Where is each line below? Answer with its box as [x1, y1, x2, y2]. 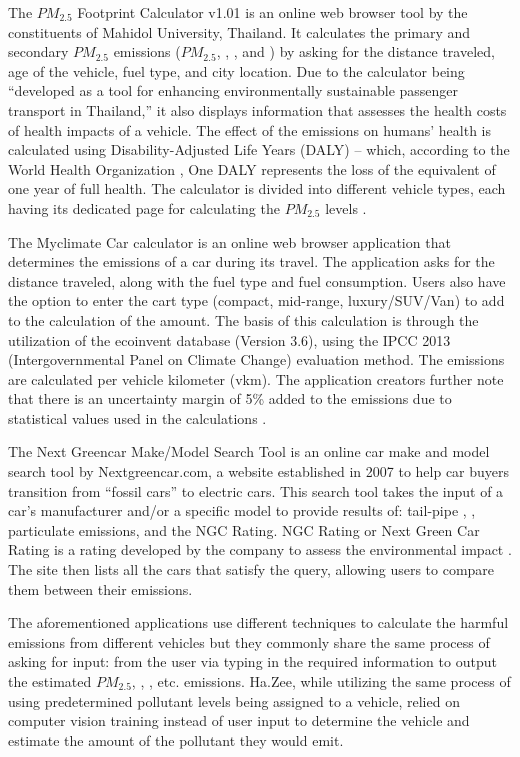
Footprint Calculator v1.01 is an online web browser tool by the [77, 2, 468, 22]
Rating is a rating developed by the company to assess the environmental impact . [8, 539, 512, 560]
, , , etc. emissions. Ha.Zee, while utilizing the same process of [131, 671, 511, 691]
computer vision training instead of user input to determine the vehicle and [8, 710, 470, 731]
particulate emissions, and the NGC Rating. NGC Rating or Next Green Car [8, 519, 480, 540]
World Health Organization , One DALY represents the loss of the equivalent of [8, 158, 496, 179]
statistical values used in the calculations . [8, 407, 267, 428]
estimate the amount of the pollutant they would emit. [8, 729, 344, 750]
